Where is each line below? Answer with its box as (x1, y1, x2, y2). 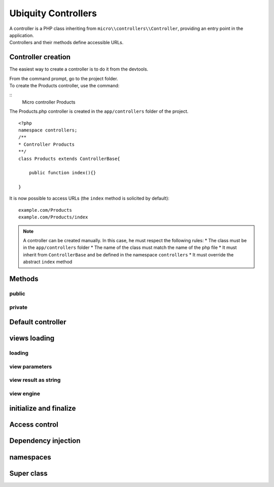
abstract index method (23, 259, 73, 265)
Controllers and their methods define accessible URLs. (9, 40, 124, 46)
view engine (9, 390, 41, 397)
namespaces (9, 452, 51, 462)
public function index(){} (28, 170, 96, 176)
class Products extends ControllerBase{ (18, 155, 120, 161)
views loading (9, 334, 55, 343)
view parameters (9, 363, 52, 370)
